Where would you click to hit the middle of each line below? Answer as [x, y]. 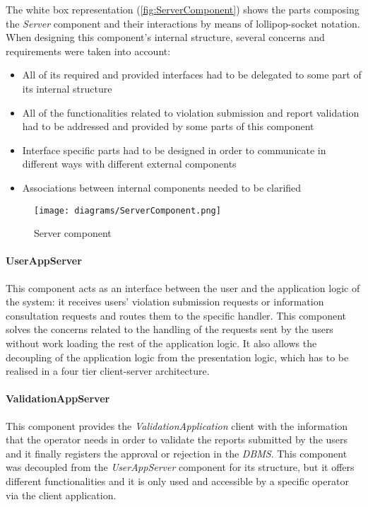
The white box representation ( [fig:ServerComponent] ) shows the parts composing [183, 9]
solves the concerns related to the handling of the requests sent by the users [170, 329]
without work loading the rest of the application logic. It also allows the [161, 343]
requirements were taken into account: [88, 51]
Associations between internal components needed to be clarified [162, 187]
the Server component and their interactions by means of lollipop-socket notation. [183, 23]
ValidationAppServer [58, 398]
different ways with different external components [129, 164]
